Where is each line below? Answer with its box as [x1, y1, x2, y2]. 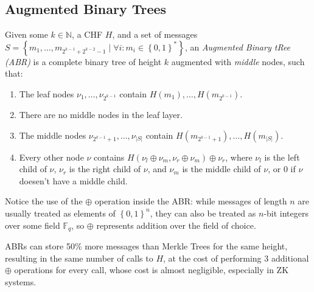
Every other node [19, 150, 84, 163]
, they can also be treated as [150, 206, 256, 219]
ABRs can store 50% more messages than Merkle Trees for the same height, [5, 240, 288, 252]
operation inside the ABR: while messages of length [94, 195, 287, 207]
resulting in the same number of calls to [5, 251, 153, 264]
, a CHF [72, 28, 103, 41]
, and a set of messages [112, 28, 198, 41]
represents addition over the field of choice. [96, 218, 256, 231]
